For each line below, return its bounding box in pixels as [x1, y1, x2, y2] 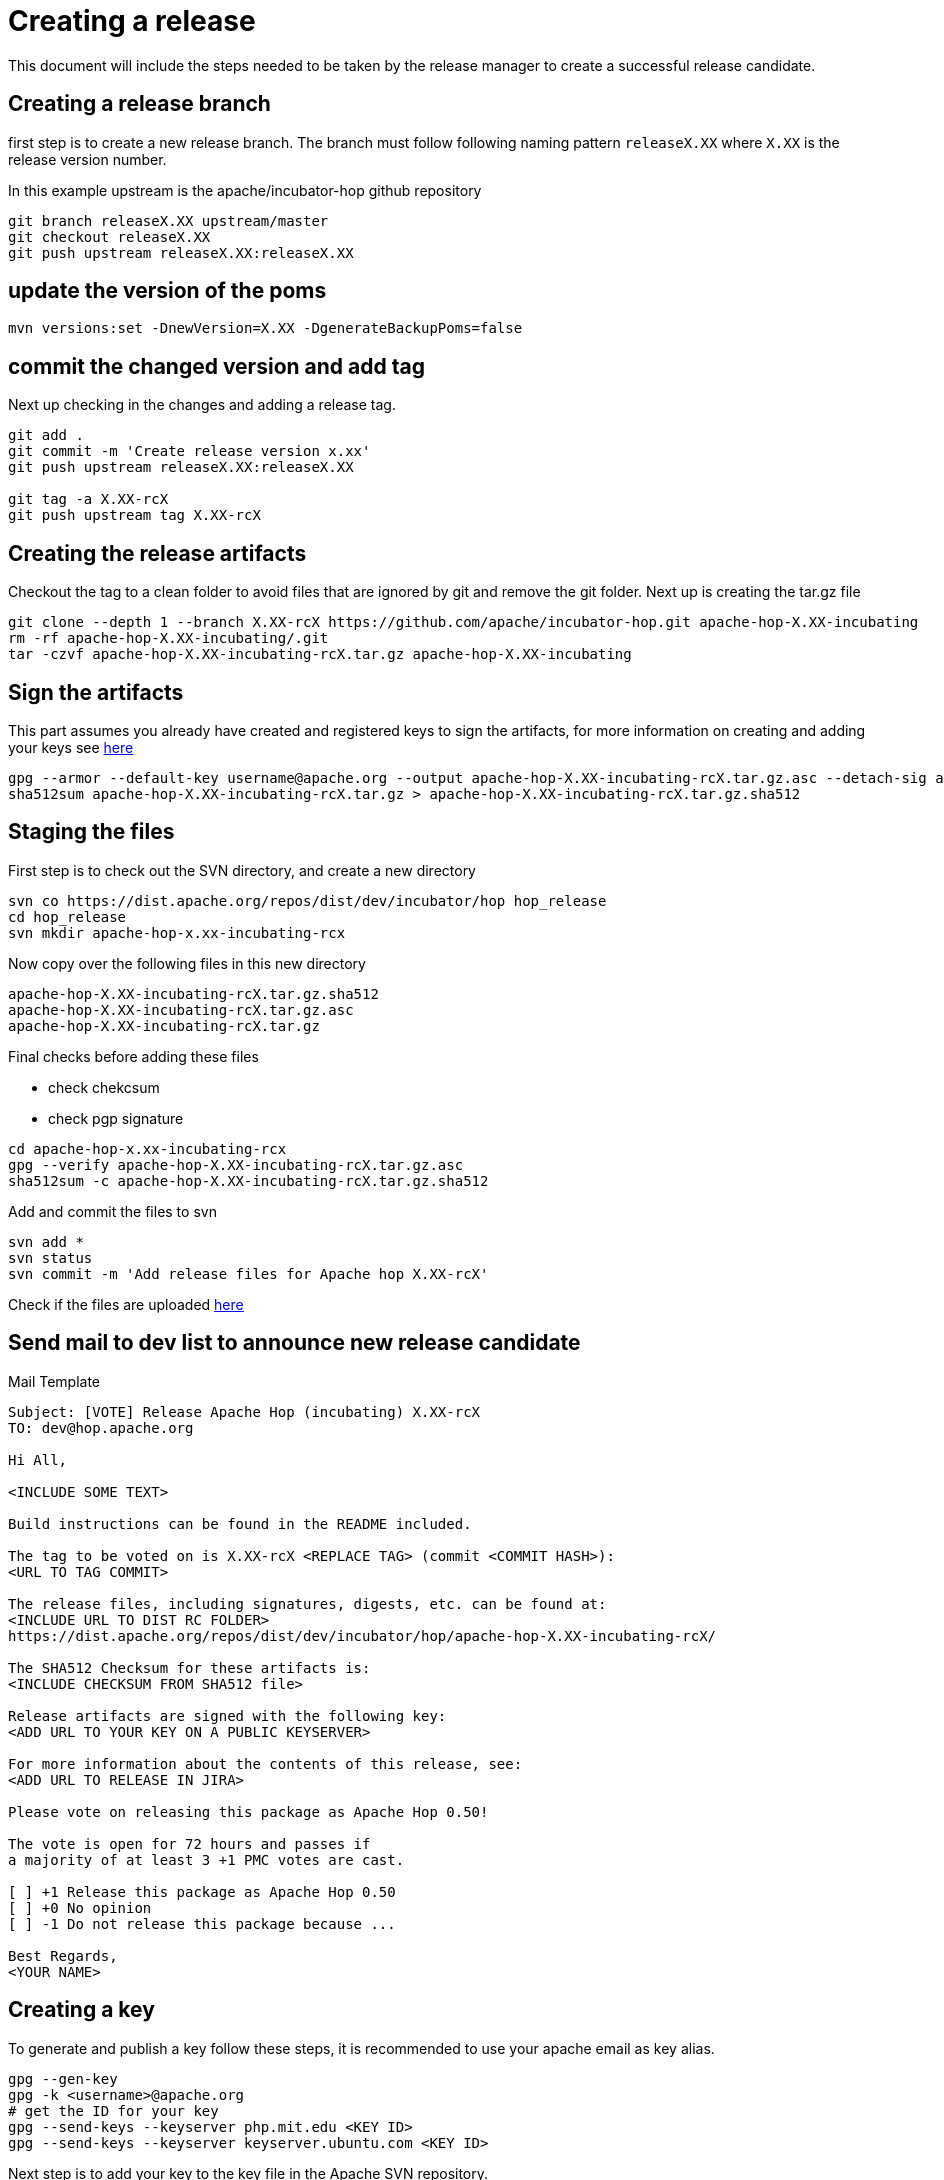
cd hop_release [8, 908, 127, 925]
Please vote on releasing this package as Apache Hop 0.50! [8, 1803, 489, 1820]
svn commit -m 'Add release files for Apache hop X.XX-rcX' [8, 1265, 489, 1282]
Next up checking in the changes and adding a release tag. [8, 396, 396, 414]
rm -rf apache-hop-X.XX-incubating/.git [8, 630, 329, 647]
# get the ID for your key [8, 2102, 219, 2119]
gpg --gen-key [8, 2070, 118, 2087]
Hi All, [8, 1451, 68, 1468]
